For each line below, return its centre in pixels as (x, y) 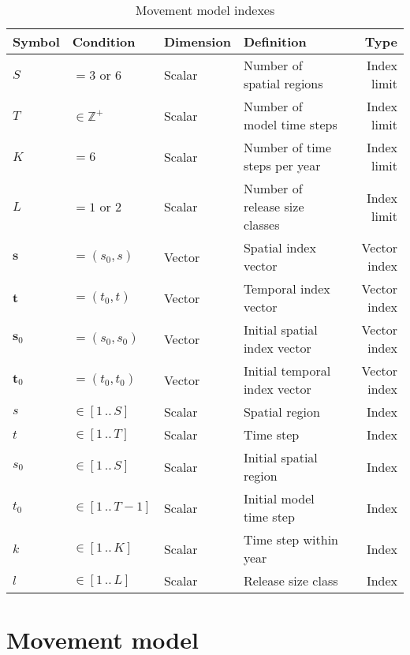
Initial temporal (287, 371)
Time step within (291, 539)
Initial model (279, 498)
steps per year (282, 165)
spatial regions (283, 83)
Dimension (197, 41)
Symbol (36, 41)
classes (261, 225)
